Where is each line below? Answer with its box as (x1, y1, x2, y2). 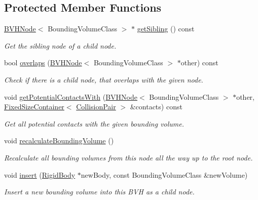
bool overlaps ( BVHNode (4, 57, 82, 68)
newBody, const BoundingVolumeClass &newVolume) (81, 169, 248, 180)
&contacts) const (130, 101, 182, 112)
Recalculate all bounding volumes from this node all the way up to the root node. (4, 152, 253, 163)
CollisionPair (76, 101, 116, 112)
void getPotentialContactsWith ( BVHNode (4, 91, 137, 102)
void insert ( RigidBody (4, 169, 76, 180)
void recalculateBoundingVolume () (4, 135, 114, 146)
